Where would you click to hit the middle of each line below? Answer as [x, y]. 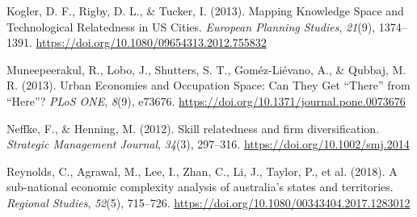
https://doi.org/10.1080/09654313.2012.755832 [151, 42]
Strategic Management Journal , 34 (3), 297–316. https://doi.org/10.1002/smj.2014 [208, 144]
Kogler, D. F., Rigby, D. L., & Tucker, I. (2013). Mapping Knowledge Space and [205, 10]
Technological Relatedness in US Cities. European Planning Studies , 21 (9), [191, 26]
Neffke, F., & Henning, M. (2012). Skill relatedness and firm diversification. [193, 128]
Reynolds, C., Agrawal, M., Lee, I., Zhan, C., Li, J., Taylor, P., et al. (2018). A [202, 171]
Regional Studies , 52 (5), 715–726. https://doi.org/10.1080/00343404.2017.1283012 [208, 202]
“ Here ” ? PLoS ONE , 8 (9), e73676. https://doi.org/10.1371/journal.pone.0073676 [206, 100]
